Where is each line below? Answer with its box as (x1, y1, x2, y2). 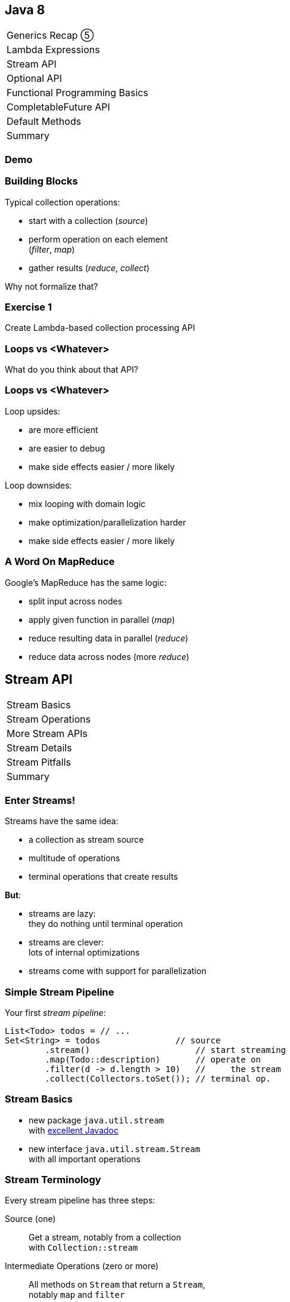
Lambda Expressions (7, 44, 100, 56)
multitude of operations (29, 853, 120, 864)
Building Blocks (5, 175, 78, 188)
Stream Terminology (5, 1174, 101, 1186)
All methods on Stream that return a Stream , (29, 1279, 205, 1290)
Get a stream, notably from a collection (29, 1232, 181, 1243)
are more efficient (29, 424, 98, 435)
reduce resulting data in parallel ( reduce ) (29, 632, 189, 643)
